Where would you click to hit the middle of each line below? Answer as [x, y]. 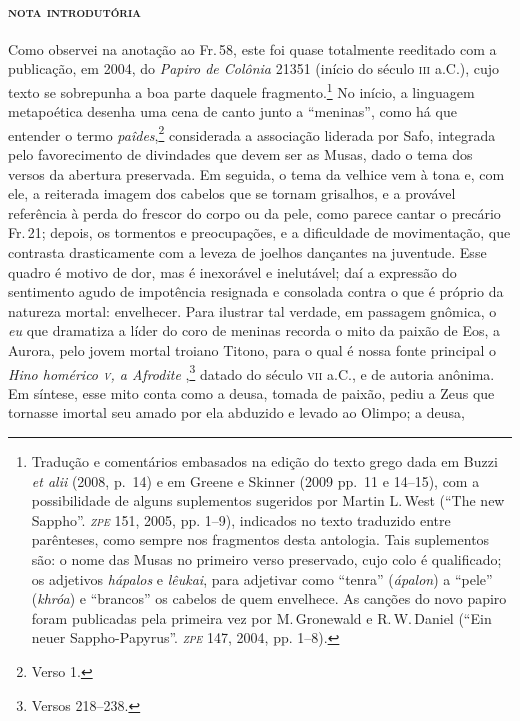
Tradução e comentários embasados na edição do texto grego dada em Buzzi [264, 461]
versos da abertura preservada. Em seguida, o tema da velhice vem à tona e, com [256, 173]
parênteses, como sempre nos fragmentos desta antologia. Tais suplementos [260, 539]
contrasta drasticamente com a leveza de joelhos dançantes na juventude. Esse [247, 252]
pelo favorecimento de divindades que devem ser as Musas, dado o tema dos [240, 154]
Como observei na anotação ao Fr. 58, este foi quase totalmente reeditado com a [252, 48]
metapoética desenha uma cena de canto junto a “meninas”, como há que [232, 111]
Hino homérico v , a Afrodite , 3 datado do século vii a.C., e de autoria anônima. [251, 372]
